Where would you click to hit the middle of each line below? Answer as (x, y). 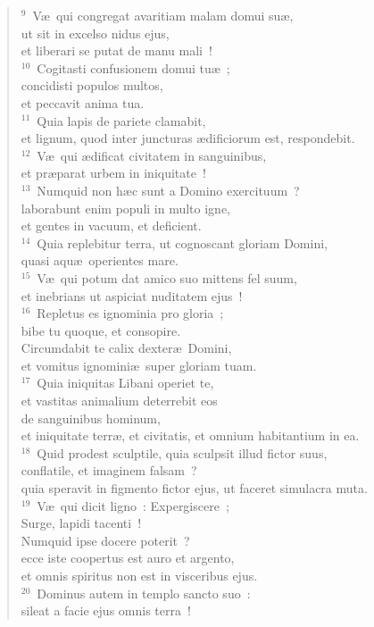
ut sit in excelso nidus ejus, (95, 33)
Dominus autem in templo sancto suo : (144, 593)
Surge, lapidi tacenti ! (81, 523)
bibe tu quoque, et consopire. (101, 330)
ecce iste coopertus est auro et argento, (128, 558)
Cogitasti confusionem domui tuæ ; (133, 67)
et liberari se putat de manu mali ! (116, 50)
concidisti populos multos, (92, 85)
